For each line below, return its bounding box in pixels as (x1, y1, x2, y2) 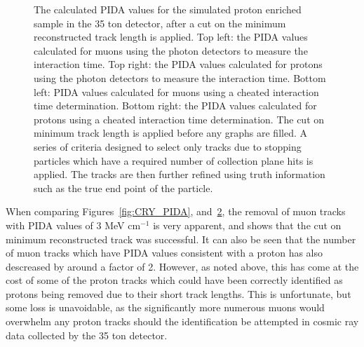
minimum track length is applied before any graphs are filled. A (34, 125, 307, 140)
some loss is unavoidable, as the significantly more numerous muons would (6, 300, 325, 315)
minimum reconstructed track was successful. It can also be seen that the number (6, 231, 356, 246)
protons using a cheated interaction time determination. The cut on (34, 111, 325, 126)
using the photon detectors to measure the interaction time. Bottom (34, 70, 326, 85)
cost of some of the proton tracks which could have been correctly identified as (6, 273, 343, 287)
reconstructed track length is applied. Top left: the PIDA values (34, 29, 308, 44)
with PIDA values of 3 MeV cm (6, 217, 141, 232)
